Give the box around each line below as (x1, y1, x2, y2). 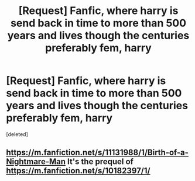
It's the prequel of (67, 156, 134, 167)
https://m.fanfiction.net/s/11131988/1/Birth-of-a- (6, 148, 189, 158)
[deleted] (6, 130, 28, 138)
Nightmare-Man (6, 156, 66, 167)
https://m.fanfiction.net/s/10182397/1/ (6, 166, 150, 176)
